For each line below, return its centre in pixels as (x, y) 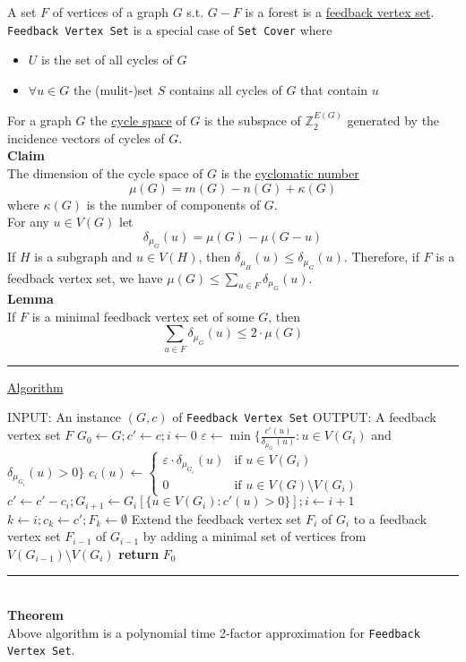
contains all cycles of (225, 89)
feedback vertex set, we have (85, 277)
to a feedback (390, 518)
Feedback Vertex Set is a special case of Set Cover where (170, 29)
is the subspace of (252, 120)
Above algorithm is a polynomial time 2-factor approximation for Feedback (214, 632)
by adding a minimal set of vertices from (255, 536)
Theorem (35, 614)
